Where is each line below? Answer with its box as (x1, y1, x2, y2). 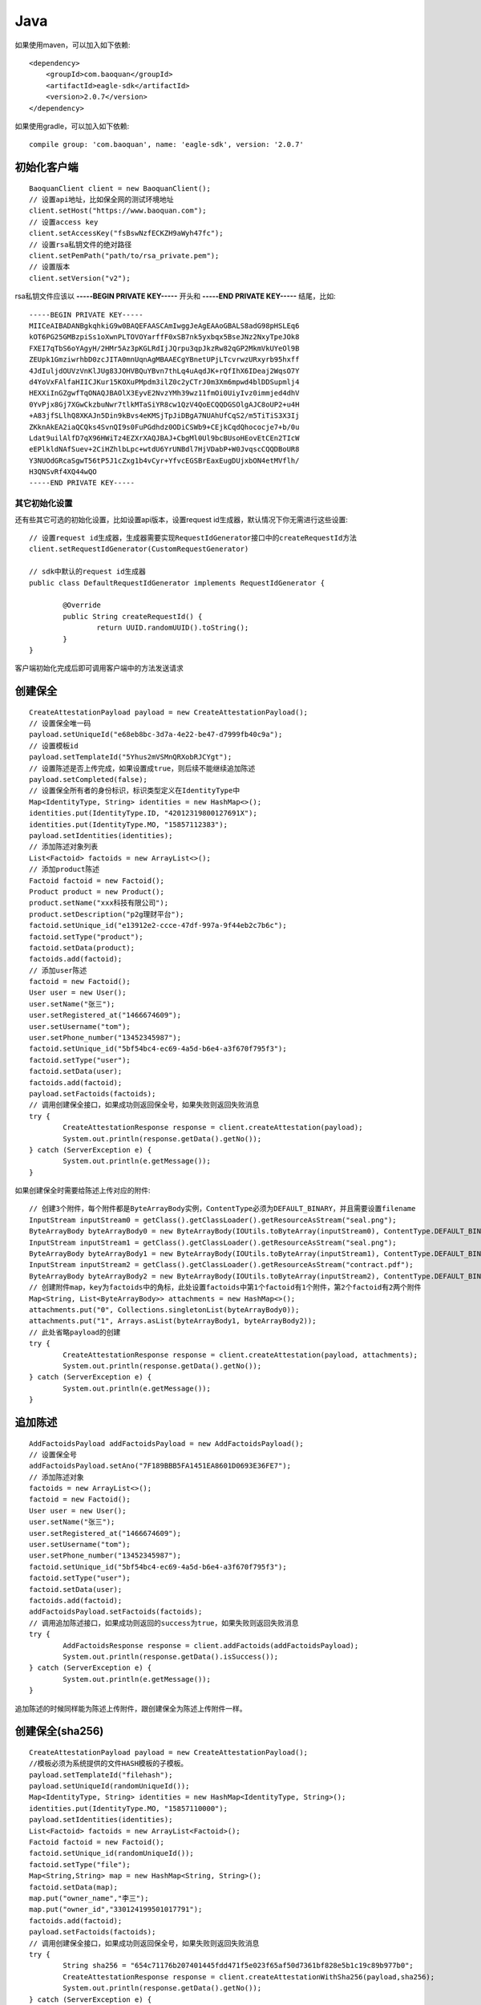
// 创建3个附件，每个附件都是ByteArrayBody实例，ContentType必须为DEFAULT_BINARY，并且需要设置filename (29, 1204, 416, 1213)
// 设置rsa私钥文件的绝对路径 (29, 240, 132, 249)
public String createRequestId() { (63, 612, 203, 621)
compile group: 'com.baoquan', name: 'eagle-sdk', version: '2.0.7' (29, 140, 304, 149)
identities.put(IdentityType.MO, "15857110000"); (29, 1804, 228, 1813)
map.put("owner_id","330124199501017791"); (29, 1905, 203, 1914)
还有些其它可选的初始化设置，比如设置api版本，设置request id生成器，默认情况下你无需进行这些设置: (14, 514, 348, 525)
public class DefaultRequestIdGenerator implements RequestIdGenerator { (29, 578, 325, 587)
